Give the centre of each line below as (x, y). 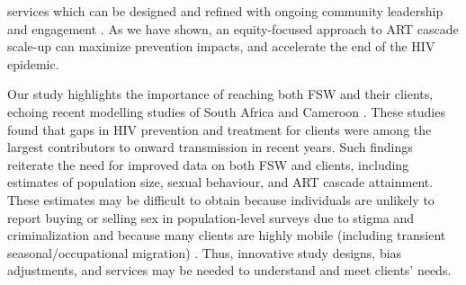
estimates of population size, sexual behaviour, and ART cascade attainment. (220, 182)
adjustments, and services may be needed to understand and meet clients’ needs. (229, 270)
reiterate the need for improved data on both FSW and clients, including (208, 164)
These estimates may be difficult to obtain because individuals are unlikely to (221, 199)
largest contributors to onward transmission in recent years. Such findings (210, 147)
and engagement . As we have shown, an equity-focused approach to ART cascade (233, 28)
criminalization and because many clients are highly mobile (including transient (227, 235)
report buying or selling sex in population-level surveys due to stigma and (211, 217)
